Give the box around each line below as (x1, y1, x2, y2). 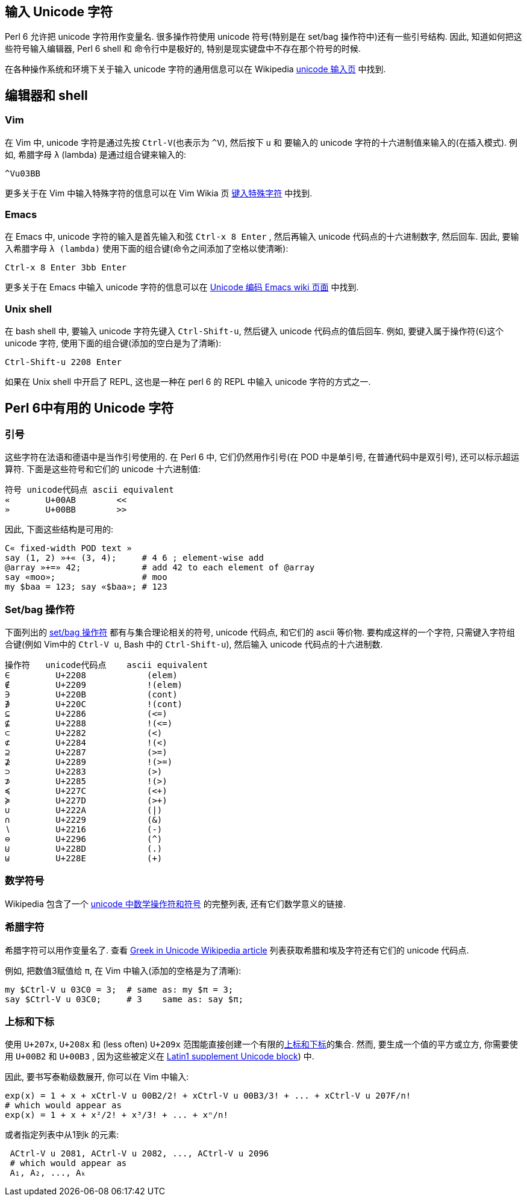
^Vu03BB (5, 168, 41, 178)
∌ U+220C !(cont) (5, 699, 183, 710)
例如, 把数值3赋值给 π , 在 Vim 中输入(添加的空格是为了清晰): (5, 965, 242, 976)
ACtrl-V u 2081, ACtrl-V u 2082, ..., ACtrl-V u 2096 (10, 1149, 269, 1159)
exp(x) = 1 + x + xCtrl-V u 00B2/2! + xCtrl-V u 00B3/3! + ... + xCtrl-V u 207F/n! (5, 1091, 411, 1101)
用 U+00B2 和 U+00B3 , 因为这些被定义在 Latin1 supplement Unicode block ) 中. (5, 1051, 314, 1062)
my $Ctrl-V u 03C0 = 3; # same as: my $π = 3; (5, 984, 234, 994)
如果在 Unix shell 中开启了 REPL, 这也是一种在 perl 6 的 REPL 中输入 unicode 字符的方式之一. (5, 376, 371, 387)
